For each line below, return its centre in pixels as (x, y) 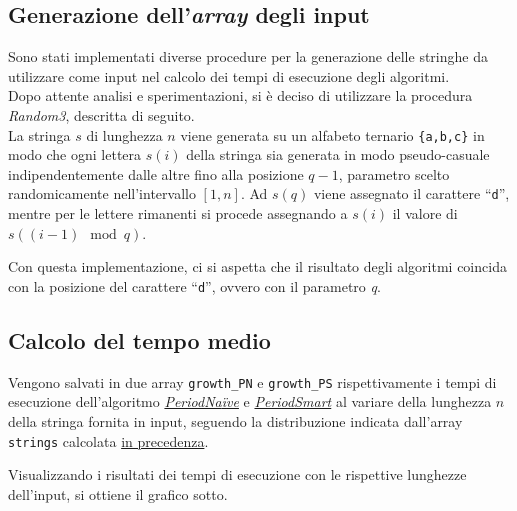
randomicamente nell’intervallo (102, 193)
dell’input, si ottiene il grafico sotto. (118, 493)
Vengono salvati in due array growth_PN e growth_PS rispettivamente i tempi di (252, 381)
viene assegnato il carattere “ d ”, (411, 193)
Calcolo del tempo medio (139, 339)
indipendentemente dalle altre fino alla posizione (156, 173)
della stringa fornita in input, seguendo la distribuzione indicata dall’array (235, 420)
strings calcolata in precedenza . (108, 440)
